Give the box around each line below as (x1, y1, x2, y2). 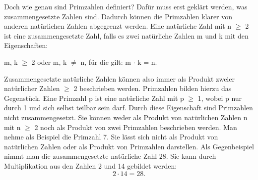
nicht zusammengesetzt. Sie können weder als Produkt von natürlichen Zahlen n (4, 112, 248, 122)
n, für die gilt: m (80, 56, 131, 67)
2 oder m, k (31, 56, 67, 67)
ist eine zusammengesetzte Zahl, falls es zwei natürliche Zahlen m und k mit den (4, 30, 249, 41)
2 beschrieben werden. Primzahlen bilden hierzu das (73, 83, 232, 93)
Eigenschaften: (4, 40, 48, 50)
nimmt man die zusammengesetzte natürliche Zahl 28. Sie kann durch (4, 151, 216, 161)
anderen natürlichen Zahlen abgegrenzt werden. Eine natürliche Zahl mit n (4, 21, 232, 31)
